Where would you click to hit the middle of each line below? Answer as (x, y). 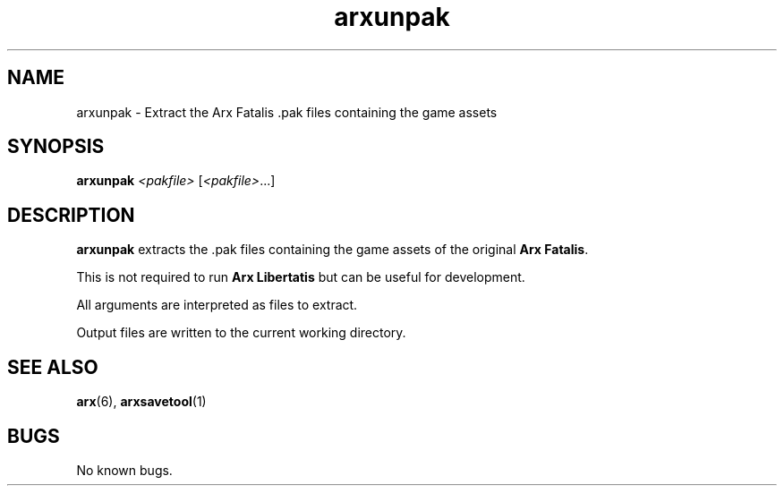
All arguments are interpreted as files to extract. (217, 305)
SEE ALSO (53, 367)
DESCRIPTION (71, 215)
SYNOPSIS (56, 147)
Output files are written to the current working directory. (241, 333)
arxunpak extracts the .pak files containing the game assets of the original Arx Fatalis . (332, 250)
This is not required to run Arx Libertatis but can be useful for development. (301, 277)
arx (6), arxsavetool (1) (141, 402)
